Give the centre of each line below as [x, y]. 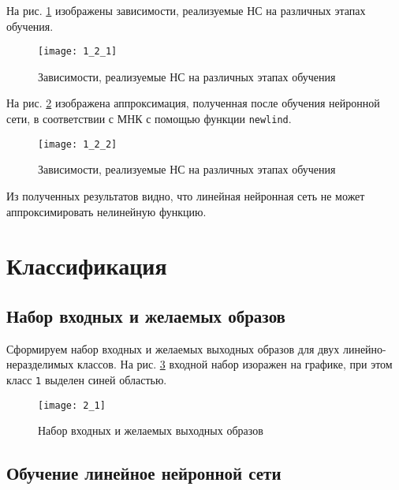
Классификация [87, 266]
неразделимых [40, 364]
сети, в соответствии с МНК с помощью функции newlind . [149, 119]
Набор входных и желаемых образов [146, 315]
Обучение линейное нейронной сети [144, 473]
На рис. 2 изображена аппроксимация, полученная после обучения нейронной [193, 103]
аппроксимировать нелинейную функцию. [106, 211]
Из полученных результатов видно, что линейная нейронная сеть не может [186, 195]
